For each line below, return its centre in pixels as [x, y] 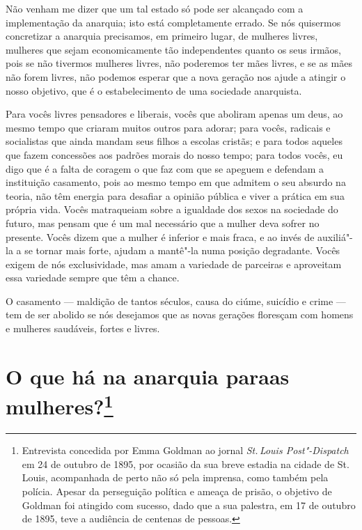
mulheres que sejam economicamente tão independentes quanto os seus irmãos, [173, 49]
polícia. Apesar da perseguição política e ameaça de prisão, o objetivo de [177, 491]
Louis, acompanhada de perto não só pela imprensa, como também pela [175, 477]
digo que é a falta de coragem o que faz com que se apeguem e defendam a [165, 168]
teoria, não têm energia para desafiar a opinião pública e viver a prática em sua [175, 195]
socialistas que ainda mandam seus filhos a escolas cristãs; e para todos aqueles [174, 141]
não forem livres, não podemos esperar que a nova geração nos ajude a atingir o [176, 76]
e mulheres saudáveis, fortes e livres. [83, 328]
